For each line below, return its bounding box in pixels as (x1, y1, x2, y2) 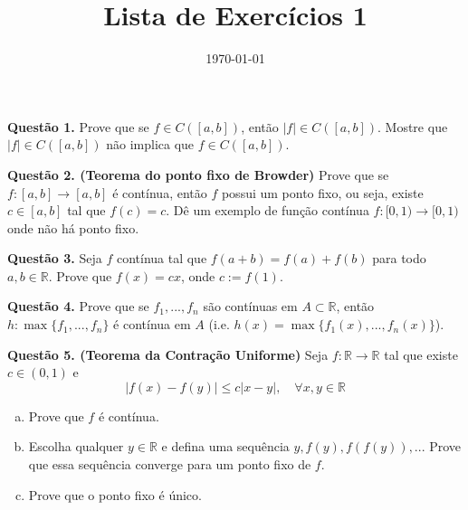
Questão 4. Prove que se (7, 297, 149, 316)
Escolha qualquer (28, 437, 124, 456)
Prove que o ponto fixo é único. (28, 485, 202, 504)
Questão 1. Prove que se (7, 117, 149, 136)
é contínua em (113, 315, 191, 334)
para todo (372, 249, 426, 268)
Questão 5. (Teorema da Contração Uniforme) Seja (7, 345, 329, 364)
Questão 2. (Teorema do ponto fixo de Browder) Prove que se (7, 165, 389, 184)
